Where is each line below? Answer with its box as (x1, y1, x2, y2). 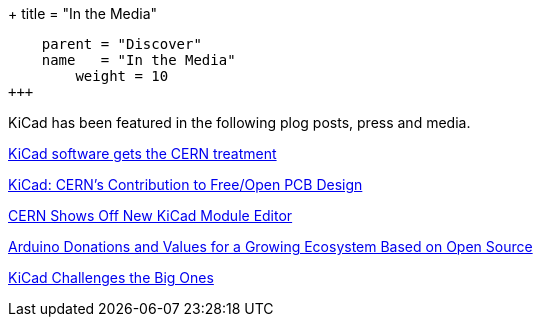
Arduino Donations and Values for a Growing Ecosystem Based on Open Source (8, 238, 533, 255)
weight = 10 (75, 68, 169, 84)
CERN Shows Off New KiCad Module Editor (8, 207, 293, 224)
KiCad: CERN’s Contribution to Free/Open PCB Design (8, 176, 363, 193)
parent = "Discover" (41, 36, 202, 52)
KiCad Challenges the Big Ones (8, 269, 214, 286)
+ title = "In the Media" (8, 5, 158, 22)
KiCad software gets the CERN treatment (8, 145, 277, 162)
